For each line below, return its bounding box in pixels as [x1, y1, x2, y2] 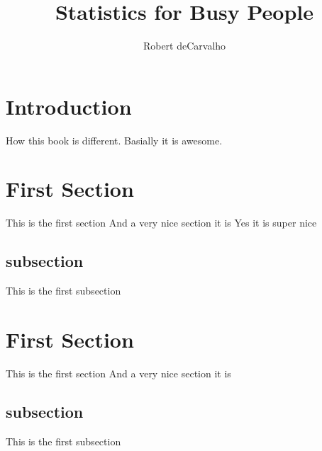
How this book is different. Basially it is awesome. [6, 132, 223, 147]
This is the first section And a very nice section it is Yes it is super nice [6, 215, 317, 230]
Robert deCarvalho [143, 38, 226, 53]
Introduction [6, 91, 132, 120]
